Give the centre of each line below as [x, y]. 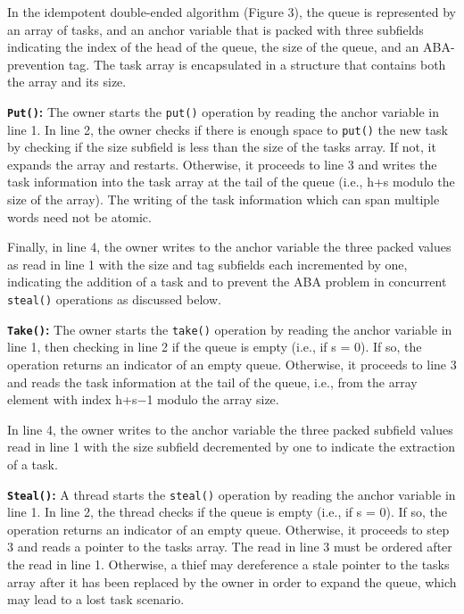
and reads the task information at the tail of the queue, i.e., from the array [212, 382]
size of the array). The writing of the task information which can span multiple [224, 199]
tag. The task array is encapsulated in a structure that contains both [257, 64]
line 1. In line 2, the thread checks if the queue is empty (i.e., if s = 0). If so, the [228, 512]
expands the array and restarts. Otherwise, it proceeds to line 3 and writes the [222, 164]
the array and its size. [67, 82]
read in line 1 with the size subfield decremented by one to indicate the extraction [231, 447]
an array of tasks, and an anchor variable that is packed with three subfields [215, 29]
